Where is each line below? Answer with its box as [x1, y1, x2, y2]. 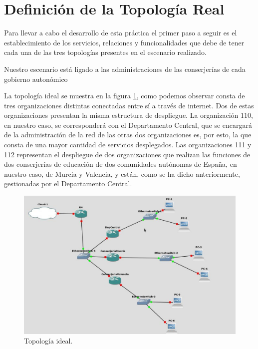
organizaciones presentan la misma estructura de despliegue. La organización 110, [4, 110, 253, 120]
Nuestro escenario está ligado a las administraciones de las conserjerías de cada [4, 63, 246, 74]
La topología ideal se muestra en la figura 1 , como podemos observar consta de [4, 90, 245, 101]
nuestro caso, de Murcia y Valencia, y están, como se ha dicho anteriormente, [4, 168, 240, 179]
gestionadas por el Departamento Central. [4, 178, 132, 189]
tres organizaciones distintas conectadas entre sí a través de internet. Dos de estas [4, 100, 254, 110]
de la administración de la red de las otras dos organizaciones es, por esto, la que [4, 129, 252, 140]
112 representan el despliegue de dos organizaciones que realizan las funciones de [4, 149, 251, 159]
